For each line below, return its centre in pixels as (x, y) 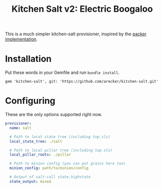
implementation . (21, 39)
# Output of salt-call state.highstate (50, 177)
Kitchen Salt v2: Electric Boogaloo (82, 9)
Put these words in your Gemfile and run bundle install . (62, 72)
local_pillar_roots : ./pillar (40, 155)
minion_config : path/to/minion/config (49, 168)
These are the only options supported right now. (54, 115)
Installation (28, 59)
